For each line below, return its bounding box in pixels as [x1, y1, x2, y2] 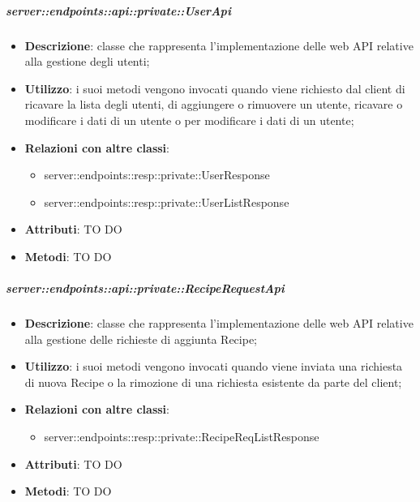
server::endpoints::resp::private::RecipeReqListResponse [44, 428, 319, 445]
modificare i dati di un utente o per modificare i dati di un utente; [24, 111, 354, 128]
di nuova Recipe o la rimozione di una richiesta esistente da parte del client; [24, 373, 402, 390]
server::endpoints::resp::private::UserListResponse [44, 193, 289, 210]
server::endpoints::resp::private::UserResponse [44, 166, 270, 183]
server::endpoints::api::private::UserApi [6, 2, 231, 19]
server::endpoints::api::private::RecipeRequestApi [6, 280, 285, 297]
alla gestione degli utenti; [24, 53, 150, 70]
